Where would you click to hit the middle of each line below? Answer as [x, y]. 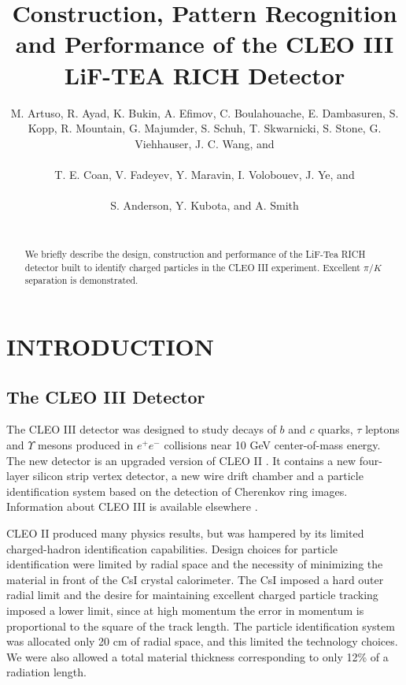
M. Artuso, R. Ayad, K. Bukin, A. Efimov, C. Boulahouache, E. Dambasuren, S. [205, 112]
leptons [382, 429]
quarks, [336, 429]
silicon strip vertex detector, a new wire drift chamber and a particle [198, 476]
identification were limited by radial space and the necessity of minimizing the [195, 564]
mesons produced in [86, 445]
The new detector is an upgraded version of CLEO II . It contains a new [181, 460]
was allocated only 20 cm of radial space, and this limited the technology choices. [202, 641]
